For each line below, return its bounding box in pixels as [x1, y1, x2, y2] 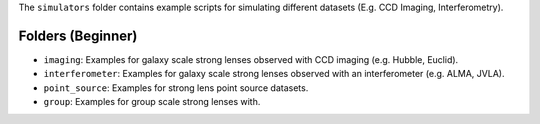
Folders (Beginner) [18, 27, 138, 44]
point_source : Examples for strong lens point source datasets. [43, 81, 309, 94]
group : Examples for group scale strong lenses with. [43, 96, 261, 108]
